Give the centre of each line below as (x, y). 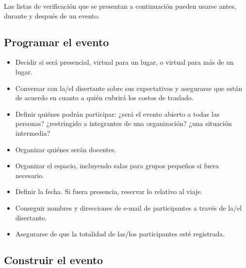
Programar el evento (57, 42)
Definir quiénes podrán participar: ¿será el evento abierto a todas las (117, 114)
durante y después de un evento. (52, 15)
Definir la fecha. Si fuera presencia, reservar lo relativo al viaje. (109, 191)
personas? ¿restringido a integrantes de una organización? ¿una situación (123, 123)
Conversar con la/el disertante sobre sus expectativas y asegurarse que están (129, 88)
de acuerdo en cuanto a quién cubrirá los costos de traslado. (104, 98)
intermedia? (33, 133)
